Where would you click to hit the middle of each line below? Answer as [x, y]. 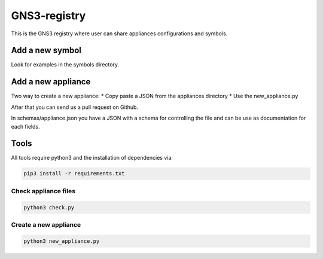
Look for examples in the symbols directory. [65, 65]
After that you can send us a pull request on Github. [75, 107]
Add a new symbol [46, 51]
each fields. [25, 126]
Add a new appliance [51, 82]
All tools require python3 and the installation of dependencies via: [92, 158]
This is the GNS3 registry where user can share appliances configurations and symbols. [119, 33]
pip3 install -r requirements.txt [74, 174]
